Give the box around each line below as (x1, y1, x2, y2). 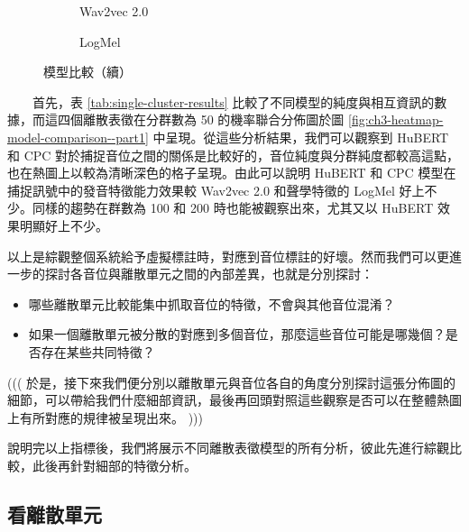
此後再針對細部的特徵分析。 (32, 455, 197, 474)
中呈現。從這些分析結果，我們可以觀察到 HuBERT (152, 127, 449, 146)
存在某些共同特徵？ (41, 342, 155, 361)
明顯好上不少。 (19, 216, 108, 234)
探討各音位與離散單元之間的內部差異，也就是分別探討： (44, 264, 373, 283)
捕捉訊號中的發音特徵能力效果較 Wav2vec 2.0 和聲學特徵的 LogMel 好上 (7, 180, 425, 199)
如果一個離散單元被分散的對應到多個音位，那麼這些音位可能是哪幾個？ (28, 325, 446, 344)
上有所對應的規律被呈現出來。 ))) (7, 408, 203, 427)
